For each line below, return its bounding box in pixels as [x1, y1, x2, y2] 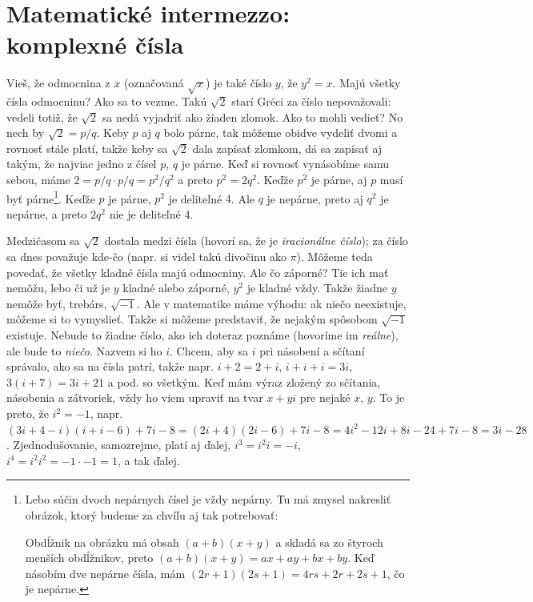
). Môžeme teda [296, 248, 373, 265]
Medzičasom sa [6, 232, 80, 249]
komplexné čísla [6, 28, 184, 61]
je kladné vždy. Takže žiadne [246, 279, 388, 296]
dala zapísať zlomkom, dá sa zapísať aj [192, 139, 383, 156]
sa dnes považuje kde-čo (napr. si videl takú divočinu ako [6, 248, 287, 265]
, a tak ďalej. [117, 451, 180, 468]
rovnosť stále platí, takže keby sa [6, 139, 168, 156]
